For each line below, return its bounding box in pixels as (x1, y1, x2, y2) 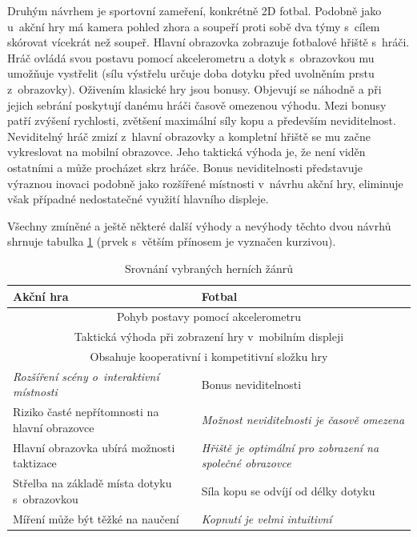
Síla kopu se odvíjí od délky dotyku (201, 482, 375, 499)
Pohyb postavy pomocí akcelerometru (116, 308, 302, 325)
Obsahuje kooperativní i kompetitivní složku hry (90, 348, 328, 365)
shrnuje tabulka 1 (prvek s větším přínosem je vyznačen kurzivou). (7, 233, 336, 250)
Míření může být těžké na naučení (13, 510, 179, 527)
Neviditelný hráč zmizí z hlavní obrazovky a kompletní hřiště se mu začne (7, 127, 371, 144)
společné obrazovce (201, 455, 291, 471)
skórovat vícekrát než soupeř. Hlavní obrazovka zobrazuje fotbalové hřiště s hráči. (7, 34, 410, 50)
